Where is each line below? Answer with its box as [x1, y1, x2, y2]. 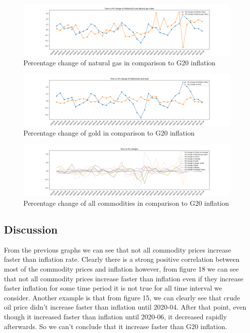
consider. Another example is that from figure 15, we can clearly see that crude [4, 292, 240, 302]
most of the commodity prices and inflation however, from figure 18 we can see [4, 263, 239, 274]
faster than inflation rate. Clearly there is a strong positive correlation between [4, 254, 240, 264]
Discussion [4, 221, 58, 236]
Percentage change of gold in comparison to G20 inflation [23, 127, 195, 137]
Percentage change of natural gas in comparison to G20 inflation [23, 57, 216, 67]
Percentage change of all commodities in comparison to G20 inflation [23, 197, 229, 208]
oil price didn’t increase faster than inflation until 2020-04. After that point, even [4, 302, 247, 312]
